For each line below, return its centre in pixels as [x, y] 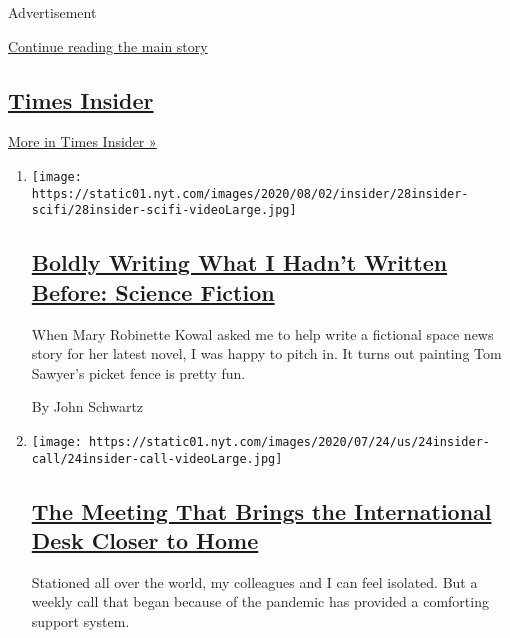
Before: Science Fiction [153, 291]
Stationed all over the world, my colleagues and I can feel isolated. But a [254, 581]
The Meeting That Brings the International [261, 510]
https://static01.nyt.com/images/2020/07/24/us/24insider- [289, 441]
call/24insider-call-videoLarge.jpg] [157, 458]
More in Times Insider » [82, 141]
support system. [80, 621]
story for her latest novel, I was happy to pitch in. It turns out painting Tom [266, 353]
